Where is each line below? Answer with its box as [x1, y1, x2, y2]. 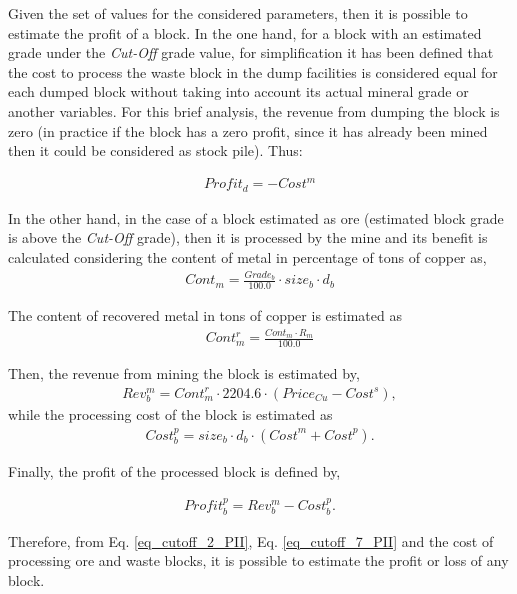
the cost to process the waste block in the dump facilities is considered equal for [8, 61, 498, 82]
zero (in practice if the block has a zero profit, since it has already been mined [8, 120, 488, 141]
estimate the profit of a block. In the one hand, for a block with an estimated [8, 22, 482, 43]
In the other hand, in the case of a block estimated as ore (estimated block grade [8, 207, 504, 228]
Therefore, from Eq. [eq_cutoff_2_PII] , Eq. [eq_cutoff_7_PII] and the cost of [8, 530, 494, 551]
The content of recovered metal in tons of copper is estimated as [8, 305, 402, 326]
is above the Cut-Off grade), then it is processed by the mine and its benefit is [8, 227, 488, 248]
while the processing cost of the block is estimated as [8, 404, 333, 425]
